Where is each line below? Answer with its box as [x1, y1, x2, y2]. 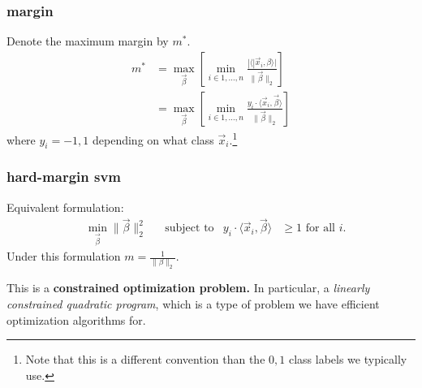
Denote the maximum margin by [6, 32, 169, 50]
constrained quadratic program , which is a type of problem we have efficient [6, 295, 380, 313]
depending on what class [92, 131, 214, 148]
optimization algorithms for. [6, 311, 146, 328]
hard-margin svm [6, 166, 122, 187]
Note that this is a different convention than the [25, 351, 265, 368]
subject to [165, 222, 214, 235]
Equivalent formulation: [6, 198, 124, 215]
